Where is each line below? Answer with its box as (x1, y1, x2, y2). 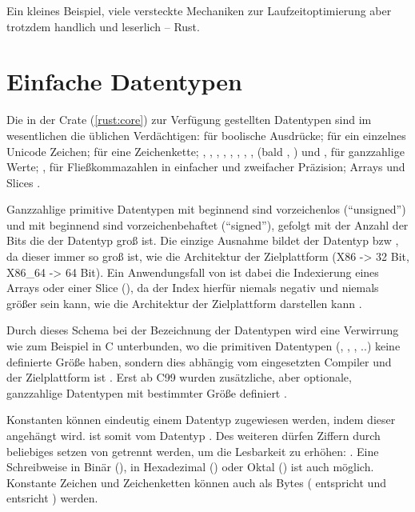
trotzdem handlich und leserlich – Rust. (6, 18, 200, 34)
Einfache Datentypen (6, 65, 242, 98)
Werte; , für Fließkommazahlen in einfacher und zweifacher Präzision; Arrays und (6, 158, 405, 175)
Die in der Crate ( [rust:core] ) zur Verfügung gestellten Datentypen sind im (6, 111, 372, 128)
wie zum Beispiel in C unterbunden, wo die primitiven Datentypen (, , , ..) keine (6, 338, 401, 354)
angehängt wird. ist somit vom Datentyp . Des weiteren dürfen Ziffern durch (6, 427, 381, 443)
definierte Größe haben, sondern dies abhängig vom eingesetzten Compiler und (6, 353, 392, 370)
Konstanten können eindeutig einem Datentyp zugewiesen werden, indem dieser (6, 411, 396, 428)
